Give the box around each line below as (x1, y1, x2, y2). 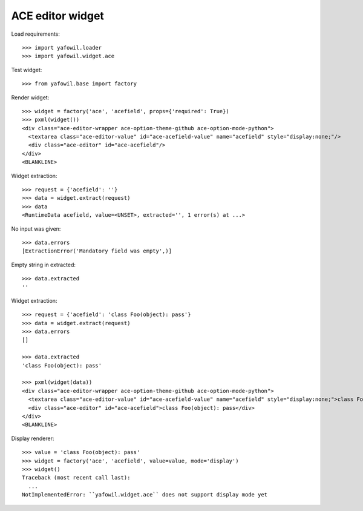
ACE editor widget (11, 9, 104, 22)
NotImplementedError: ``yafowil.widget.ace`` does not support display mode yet (22, 491, 268, 498)
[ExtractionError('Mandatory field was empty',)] (22, 248, 172, 254)
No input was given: (11, 225, 61, 232)
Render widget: (11, 94, 50, 101)
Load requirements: (11, 30, 60, 38)
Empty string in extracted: (11, 261, 76, 268)
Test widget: (11, 66, 42, 73)
